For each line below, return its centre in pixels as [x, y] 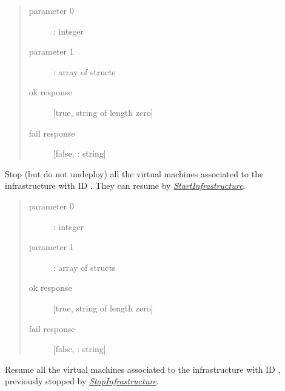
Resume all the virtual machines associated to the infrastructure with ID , [143, 369]
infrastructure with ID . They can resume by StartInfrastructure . [125, 185]
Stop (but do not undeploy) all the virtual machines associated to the [134, 173]
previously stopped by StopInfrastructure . [82, 381]
